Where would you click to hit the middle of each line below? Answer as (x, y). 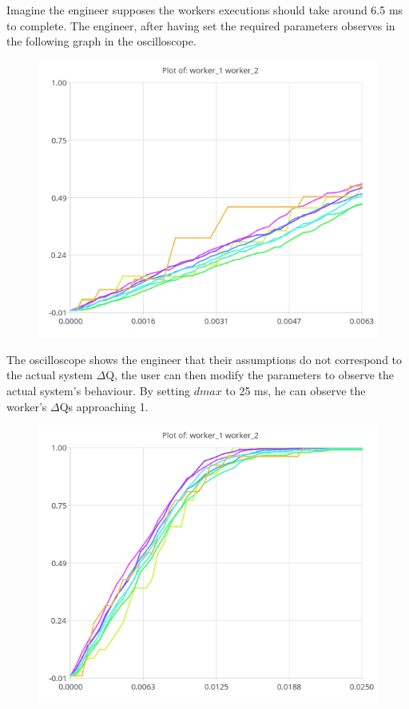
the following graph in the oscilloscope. (101, 41)
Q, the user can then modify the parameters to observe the (250, 375)
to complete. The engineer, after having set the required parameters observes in (201, 25)
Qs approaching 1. (104, 406)
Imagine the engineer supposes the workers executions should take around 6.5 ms (205, 10)
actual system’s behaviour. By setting (98, 391)
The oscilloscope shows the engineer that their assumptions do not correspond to (204, 359)
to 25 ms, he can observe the (296, 391)
